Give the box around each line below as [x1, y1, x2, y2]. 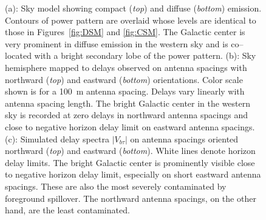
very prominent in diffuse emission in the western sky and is [5, 37, 228, 50]
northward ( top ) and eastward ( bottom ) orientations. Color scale [5, 73, 243, 85]
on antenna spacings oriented [130, 132, 239, 145]
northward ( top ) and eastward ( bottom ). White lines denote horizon [5, 144, 256, 157]
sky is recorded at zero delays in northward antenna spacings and [5, 108, 248, 121]
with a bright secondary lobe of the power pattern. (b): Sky [34, 49, 256, 62]
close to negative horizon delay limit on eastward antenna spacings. [5, 120, 255, 133]
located [5, 49, 32, 62]
